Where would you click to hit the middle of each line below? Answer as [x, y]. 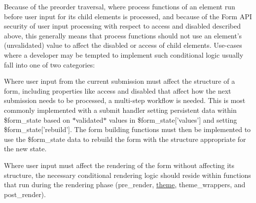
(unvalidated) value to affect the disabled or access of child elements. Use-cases [123, 45]
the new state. [25, 149]
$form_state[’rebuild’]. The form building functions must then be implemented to [128, 129]
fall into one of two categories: [50, 64]
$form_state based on [37, 119]
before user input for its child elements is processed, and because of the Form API [128, 16]
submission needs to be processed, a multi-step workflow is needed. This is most [125, 100]
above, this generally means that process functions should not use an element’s [123, 35]
